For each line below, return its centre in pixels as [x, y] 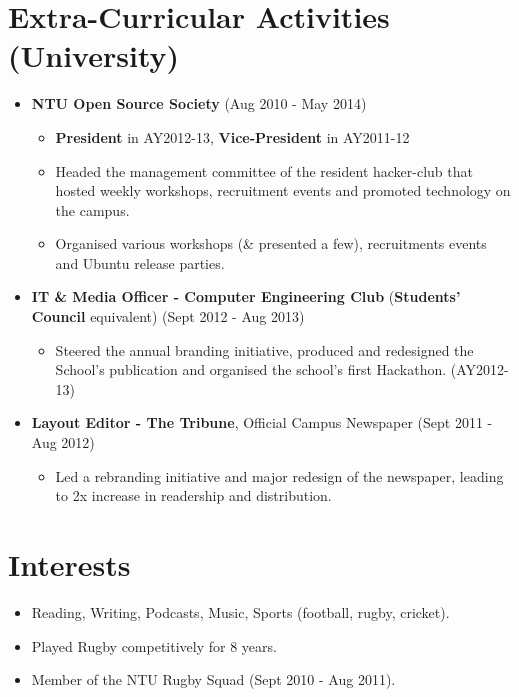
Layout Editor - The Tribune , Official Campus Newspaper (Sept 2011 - [262, 422]
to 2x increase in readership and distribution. [193, 495]
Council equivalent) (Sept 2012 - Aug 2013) [168, 316]
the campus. [92, 209]
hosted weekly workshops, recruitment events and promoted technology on [283, 190]
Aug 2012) [63, 442]
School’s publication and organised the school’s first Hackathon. [251, 369]
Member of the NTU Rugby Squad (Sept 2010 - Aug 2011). [213, 679]
